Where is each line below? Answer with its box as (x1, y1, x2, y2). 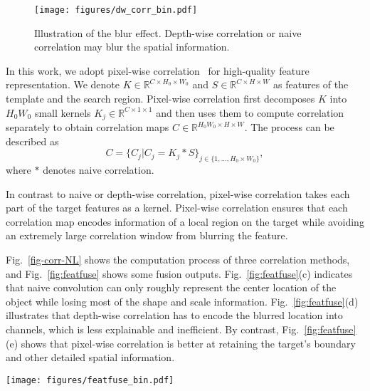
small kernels (34, 105, 91, 120)
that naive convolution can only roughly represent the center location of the (6, 280, 337, 295)
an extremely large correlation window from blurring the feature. (6, 228, 288, 243)
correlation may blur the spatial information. (34, 39, 230, 54)
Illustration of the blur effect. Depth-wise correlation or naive (34, 25, 302, 40)
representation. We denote (6, 77, 120, 92)
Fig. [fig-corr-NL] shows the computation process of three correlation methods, (6, 252, 350, 267)
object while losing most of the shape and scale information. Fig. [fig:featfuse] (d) (6, 293, 359, 308)
